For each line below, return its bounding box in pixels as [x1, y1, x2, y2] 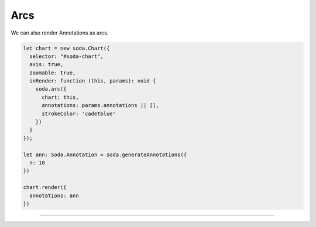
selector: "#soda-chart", [29, 53, 104, 60]
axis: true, [29, 61, 64, 68]
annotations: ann [29, 192, 79, 199]
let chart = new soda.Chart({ [23, 44, 110, 51]
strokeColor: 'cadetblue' [42, 110, 116, 117]
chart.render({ [23, 184, 67, 191]
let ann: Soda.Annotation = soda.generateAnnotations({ [23, 151, 187, 158]
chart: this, [42, 94, 79, 101]
